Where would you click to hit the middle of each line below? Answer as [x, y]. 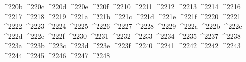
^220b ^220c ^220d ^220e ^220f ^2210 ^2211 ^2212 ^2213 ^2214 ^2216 [122, 6]
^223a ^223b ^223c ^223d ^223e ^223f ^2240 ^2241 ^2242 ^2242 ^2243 [122, 45]
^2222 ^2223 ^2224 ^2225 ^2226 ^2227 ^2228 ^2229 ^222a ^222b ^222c [122, 26]
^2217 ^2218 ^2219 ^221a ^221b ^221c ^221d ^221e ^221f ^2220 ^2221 [122, 16]
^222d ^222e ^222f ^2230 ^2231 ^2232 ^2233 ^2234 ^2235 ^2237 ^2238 [122, 35]
